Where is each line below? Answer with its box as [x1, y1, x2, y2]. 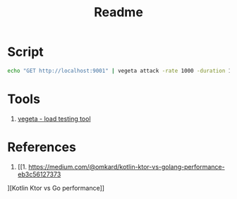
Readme [94, 4, 143, 20]
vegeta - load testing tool [17, 114, 91, 123]
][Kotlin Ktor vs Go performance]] [7, 183, 104, 192]
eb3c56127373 [17, 170, 61, 179]
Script [7, 44, 44, 60]
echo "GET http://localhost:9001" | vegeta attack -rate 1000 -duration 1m [7, 67, 235, 74]
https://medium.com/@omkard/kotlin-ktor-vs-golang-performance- [28, 162, 225, 171]
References [7, 139, 76, 155]
